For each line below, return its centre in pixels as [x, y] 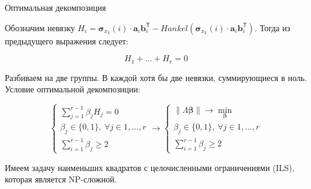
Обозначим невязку [40, 27]
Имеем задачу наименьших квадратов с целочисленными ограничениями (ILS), [150, 167]
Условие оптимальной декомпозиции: [73, 89]
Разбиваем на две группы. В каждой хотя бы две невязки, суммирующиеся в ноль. [156, 77]
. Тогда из [273, 27]
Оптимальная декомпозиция [56, 7]
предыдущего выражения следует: [67, 40]
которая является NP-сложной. [61, 179]
